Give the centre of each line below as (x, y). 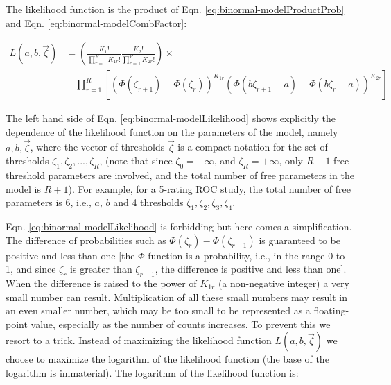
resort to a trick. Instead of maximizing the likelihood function (139, 340)
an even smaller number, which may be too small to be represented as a (158, 310)
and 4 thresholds (148, 202)
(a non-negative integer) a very (284, 283)
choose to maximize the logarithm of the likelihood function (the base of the (167, 359)
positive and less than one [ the (70, 255)
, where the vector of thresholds (97, 147)
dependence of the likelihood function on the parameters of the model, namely (172, 131)
